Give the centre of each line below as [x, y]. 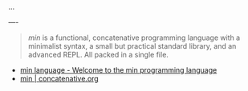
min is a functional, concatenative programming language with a [134, 38]
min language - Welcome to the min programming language [118, 70]
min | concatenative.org [59, 79]
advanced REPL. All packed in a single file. [98, 55]
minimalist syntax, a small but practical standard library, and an [132, 46]
